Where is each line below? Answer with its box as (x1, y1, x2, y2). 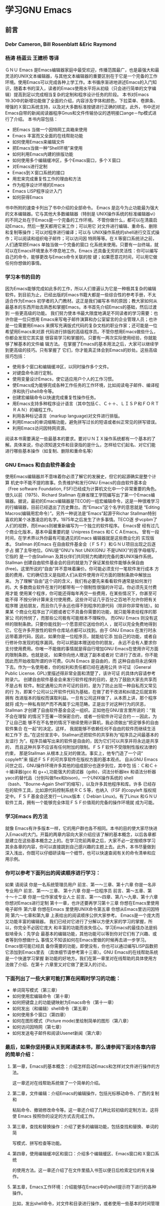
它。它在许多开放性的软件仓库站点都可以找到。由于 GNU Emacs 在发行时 (5, 627, 153, 633)
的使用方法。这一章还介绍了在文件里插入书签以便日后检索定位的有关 (12, 1167, 150, 1173)
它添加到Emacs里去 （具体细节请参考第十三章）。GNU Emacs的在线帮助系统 (5, 949, 159, 955)
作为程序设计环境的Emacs (12, 182, 65, 187)
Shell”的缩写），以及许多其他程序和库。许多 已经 (55, 781, 152, 787)
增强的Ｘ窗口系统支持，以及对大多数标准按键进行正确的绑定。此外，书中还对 (5, 104, 160, 110)
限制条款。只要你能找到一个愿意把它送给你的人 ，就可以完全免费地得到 (13, 621, 157, 627)
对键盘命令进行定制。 (12, 370, 55, 376)
